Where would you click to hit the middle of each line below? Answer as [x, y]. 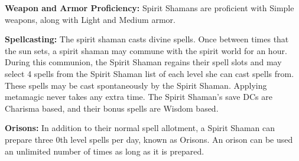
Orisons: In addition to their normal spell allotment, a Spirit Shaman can [140, 128]
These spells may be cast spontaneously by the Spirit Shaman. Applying [136, 85]
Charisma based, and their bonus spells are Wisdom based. [112, 108]
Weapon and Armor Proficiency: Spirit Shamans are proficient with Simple [149, 8]
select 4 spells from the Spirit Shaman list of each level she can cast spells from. [149, 73]
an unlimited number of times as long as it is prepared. [105, 151]
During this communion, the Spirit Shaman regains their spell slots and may [143, 62]
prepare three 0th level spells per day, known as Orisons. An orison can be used [149, 139]
